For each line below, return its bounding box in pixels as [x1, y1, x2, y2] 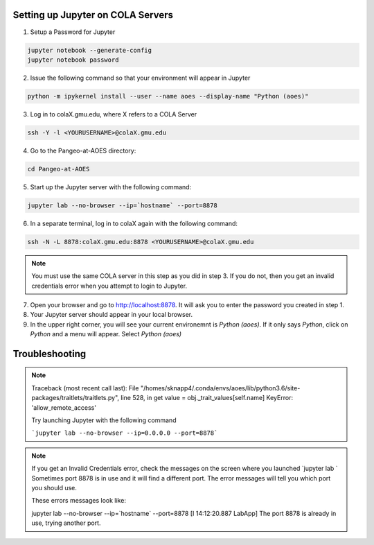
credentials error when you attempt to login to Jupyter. [31, 282, 187, 290]
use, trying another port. [31, 519, 101, 527]
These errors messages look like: [31, 496, 126, 505]
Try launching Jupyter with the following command [31, 416, 177, 424]
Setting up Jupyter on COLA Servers [12, 9, 173, 21]
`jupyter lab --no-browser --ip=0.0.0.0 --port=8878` [31, 429, 218, 437]
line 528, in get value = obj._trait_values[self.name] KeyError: [121, 394, 294, 402]
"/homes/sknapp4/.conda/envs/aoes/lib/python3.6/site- [140, 383, 301, 392]
